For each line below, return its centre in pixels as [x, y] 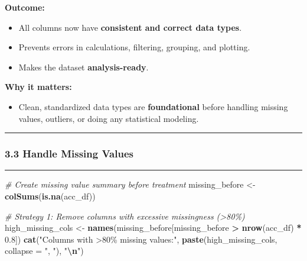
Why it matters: [38, 87]
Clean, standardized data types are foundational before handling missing [153, 106]
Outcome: [25, 7]
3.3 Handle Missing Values [69, 154]
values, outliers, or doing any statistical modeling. [109, 118]
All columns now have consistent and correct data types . [130, 27]
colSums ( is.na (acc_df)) [50, 196]
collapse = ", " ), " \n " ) [44, 251]
